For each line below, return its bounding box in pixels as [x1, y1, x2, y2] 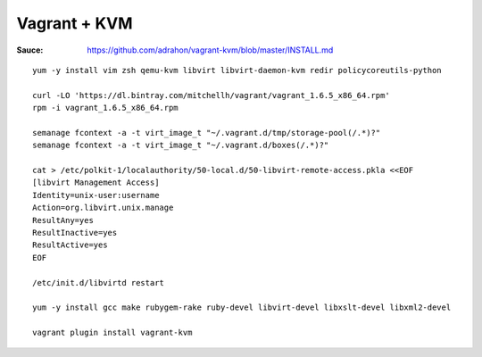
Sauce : [16, 45, 44, 55]
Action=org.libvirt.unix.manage [32, 203, 174, 213]
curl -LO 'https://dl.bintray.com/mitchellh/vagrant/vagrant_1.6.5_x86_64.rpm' [32, 90, 390, 100]
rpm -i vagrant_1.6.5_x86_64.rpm [32, 103, 179, 113]
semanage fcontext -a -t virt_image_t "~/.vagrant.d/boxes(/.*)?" [32, 140, 329, 151]
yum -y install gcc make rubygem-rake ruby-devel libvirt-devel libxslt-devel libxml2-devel [32, 303, 452, 312]
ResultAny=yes [32, 215, 94, 225]
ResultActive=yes [32, 240, 108, 250]
